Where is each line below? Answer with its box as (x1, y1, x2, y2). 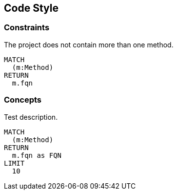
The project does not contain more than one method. (4, 40, 174, 49)
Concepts (4, 95, 42, 105)
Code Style (4, 2, 59, 14)
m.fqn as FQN (12, 151, 62, 159)
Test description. (4, 112, 58, 121)
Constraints (4, 22, 50, 33)
